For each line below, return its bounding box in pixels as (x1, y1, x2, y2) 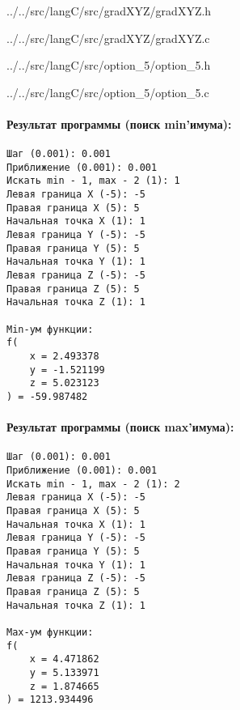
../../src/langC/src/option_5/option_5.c (6, 83, 209, 100)
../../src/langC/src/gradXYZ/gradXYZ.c (6, 29, 210, 46)
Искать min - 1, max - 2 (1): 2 (6, 478, 180, 490)
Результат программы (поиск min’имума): (6, 115, 232, 132)
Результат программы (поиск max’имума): (6, 419, 234, 436)
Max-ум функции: (6, 626, 94, 638)
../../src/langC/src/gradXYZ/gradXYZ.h (6, 2, 212, 19)
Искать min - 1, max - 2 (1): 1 (6, 175, 180, 187)
